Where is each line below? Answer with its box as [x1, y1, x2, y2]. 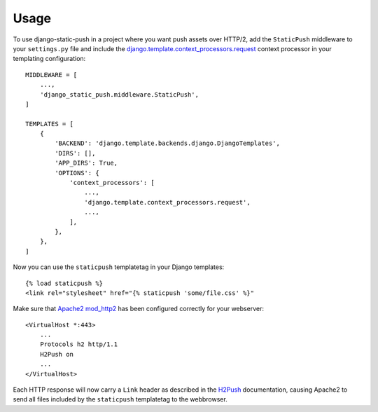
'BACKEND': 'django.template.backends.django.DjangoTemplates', [55, 139, 280, 147]
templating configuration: [13, 55, 86, 63]
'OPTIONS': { [55, 169, 99, 177]
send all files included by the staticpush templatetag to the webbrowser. [13, 395, 227, 404]
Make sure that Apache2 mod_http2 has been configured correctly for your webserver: [13, 305, 264, 313]
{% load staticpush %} [25, 279, 104, 287]
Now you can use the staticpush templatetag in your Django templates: [13, 263, 225, 271]
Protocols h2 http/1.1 [39, 341, 118, 348]
